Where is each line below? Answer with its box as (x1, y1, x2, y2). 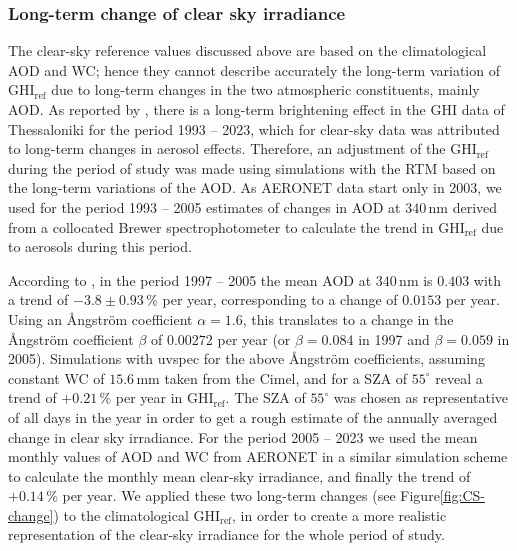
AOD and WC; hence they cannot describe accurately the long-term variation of (8, 59, 500, 80)
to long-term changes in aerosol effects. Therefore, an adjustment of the (8, 138, 446, 159)
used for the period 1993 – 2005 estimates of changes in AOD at (8, 196, 401, 217)
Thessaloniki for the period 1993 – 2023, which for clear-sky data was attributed (8, 118, 500, 139)
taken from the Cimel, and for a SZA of (164, 367, 408, 388)
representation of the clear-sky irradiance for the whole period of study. (8, 524, 445, 545)
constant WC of (8, 367, 105, 388)
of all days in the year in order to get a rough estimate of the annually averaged (8, 406, 498, 427)
